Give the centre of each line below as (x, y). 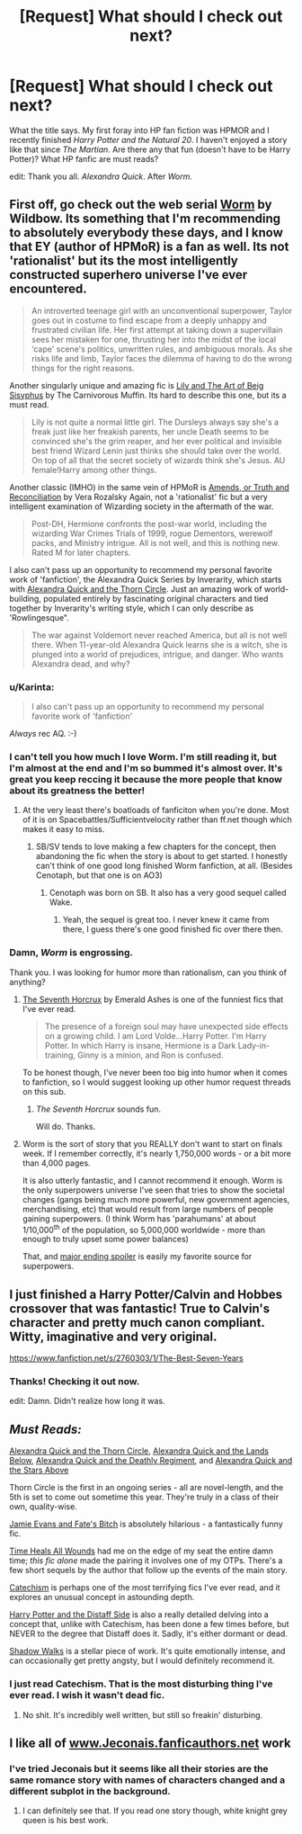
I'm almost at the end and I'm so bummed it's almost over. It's (146, 768)
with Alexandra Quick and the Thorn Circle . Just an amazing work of (136, 589)
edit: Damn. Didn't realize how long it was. (87, 1401)
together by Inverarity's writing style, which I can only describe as (132, 608)
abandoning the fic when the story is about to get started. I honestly (161, 856)
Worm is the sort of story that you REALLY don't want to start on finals (152, 1143)
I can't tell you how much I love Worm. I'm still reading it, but (143, 756)
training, (60, 1055)
